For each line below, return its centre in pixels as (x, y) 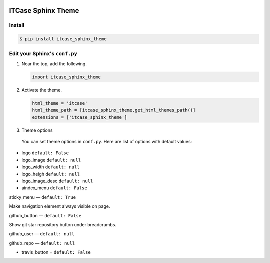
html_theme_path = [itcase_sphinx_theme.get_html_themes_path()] (114, 110)
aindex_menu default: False (54, 188)
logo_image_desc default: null (57, 181)
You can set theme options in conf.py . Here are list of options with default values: (107, 142)
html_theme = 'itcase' (60, 103)
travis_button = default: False (56, 252)
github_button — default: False (45, 215)
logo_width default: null (51, 167)
